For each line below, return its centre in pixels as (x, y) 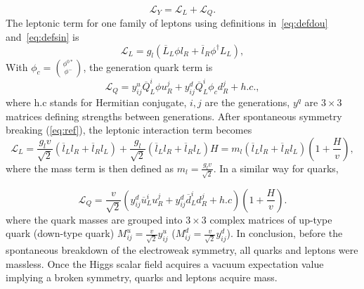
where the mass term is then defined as (90, 168)
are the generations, (247, 102)
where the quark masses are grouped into (94, 219)
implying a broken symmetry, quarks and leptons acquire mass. (142, 277)
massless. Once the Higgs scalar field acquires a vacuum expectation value (165, 263)
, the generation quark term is (148, 66)
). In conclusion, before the (285, 233)
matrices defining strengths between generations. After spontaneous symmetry (174, 116)
